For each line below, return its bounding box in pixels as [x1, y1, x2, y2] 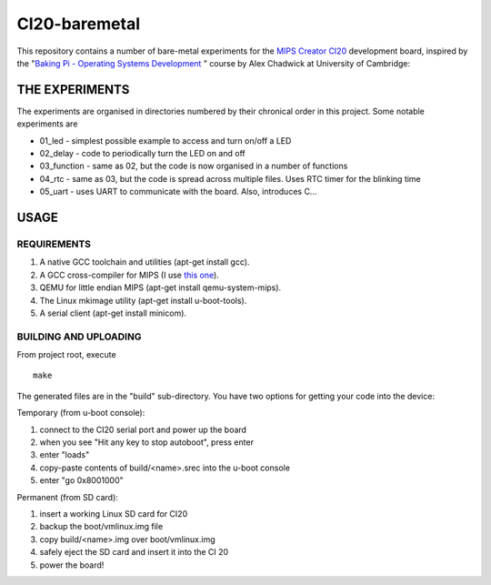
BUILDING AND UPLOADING [16, 330, 142, 343]
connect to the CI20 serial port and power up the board [39, 424, 247, 435]
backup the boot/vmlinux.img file [39, 521, 164, 532]
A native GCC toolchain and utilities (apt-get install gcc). [39, 257, 250, 267]
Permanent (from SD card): [16, 491, 118, 502]
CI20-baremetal [16, 14, 141, 34]
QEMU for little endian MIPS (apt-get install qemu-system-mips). [39, 282, 282, 293]
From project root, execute [16, 349, 117, 360]
